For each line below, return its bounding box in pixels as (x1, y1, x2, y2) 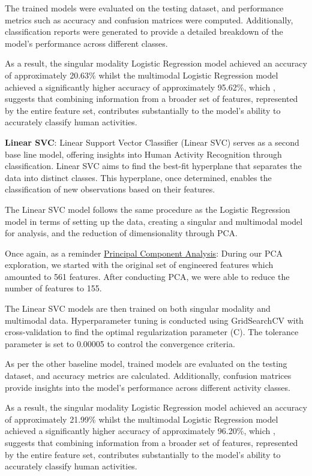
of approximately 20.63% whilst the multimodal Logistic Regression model (5, 68, 278, 81)
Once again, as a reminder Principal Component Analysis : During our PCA (5, 246, 283, 259)
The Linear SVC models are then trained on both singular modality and (5, 302, 271, 315)
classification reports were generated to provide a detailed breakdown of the (5, 25, 283, 38)
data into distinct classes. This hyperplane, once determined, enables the (5, 171, 272, 183)
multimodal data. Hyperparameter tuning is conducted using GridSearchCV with (5, 314, 304, 326)
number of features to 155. (5, 282, 102, 294)
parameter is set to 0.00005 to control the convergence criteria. (5, 337, 235, 350)
